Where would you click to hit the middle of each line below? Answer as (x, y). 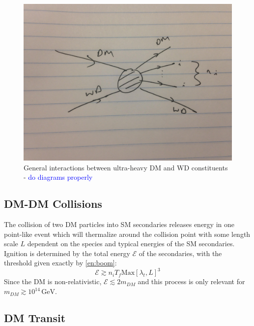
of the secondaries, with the (180, 253)
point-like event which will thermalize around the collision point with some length (127, 234)
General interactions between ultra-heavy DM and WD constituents (126, 167)
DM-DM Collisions (53, 204)
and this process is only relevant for (191, 281)
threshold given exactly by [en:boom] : (60, 263)
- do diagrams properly (58, 177)
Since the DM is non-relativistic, (53, 281)
